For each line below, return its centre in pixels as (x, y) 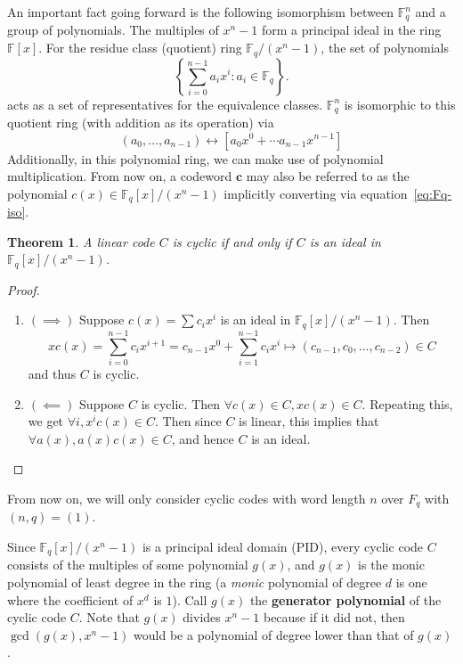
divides (202, 617)
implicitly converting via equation (316, 193)
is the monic (391, 565)
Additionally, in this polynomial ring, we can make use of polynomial (195, 158)
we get (46, 421)
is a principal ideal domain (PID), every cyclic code (283, 547)
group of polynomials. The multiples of (113, 30)
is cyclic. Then (181, 403)
